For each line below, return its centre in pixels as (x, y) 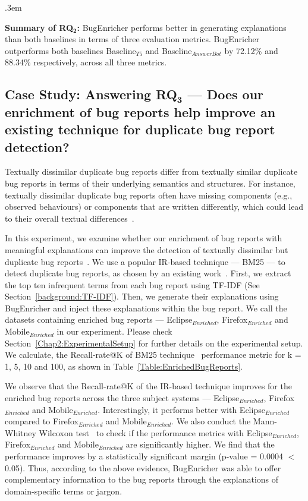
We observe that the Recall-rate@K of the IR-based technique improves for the (148, 386)
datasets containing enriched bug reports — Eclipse (99, 319)
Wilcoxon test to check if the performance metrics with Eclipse (155, 432)
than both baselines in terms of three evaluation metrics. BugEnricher (132, 39)
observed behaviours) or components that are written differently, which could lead (154, 207)
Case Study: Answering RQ (91, 94)
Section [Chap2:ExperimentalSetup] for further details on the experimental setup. (154, 343)
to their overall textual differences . (70, 218)
